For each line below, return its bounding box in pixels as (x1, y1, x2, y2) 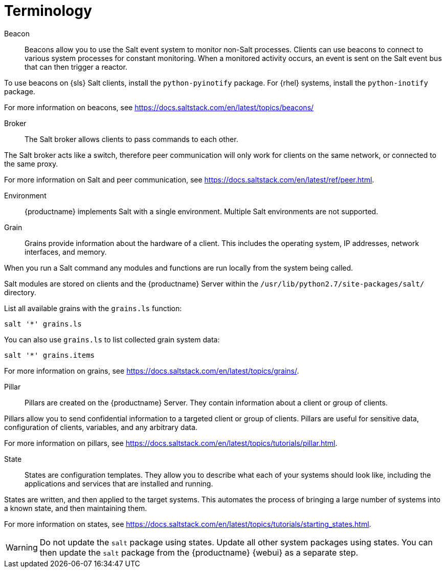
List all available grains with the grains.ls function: (4, 303, 182, 313)
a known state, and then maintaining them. (4, 503, 147, 513)
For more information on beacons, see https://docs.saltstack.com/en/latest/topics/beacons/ (4, 103, 314, 112)
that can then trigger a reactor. (25, 62, 127, 71)
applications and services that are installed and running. (25, 479, 213, 488)
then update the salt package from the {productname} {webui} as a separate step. (39, 547, 359, 558)
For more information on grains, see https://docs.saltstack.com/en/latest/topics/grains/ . (4, 366, 299, 375)
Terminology (4, 2, 92, 19)
